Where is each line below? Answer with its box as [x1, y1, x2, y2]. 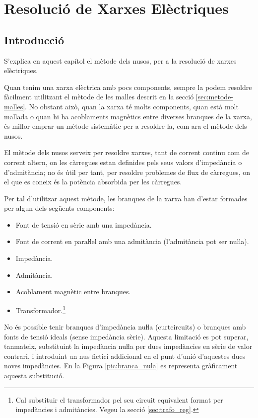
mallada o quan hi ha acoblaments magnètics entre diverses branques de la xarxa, [4, 111, 252, 121]
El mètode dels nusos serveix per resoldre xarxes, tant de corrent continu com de [4, 147, 249, 158]
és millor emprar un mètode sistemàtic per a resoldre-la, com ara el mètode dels [4, 121, 247, 131]
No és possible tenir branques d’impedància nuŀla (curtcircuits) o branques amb [4, 322, 246, 332]
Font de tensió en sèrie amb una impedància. [15, 219, 152, 230]
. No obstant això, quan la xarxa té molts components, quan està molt [25, 101, 239, 111]
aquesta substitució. [4, 370, 64, 381]
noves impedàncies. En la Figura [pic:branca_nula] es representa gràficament [4, 360, 238, 371]
